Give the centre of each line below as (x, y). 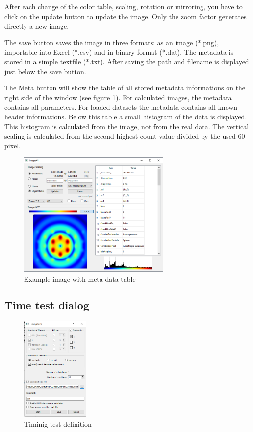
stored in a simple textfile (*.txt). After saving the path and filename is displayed (127, 61)
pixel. (13, 145)
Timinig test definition (58, 423)
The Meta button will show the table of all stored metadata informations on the (125, 88)
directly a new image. (37, 26)
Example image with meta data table (80, 278)
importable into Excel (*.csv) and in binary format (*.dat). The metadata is (119, 52)
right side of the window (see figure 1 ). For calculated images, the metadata (118, 97)
